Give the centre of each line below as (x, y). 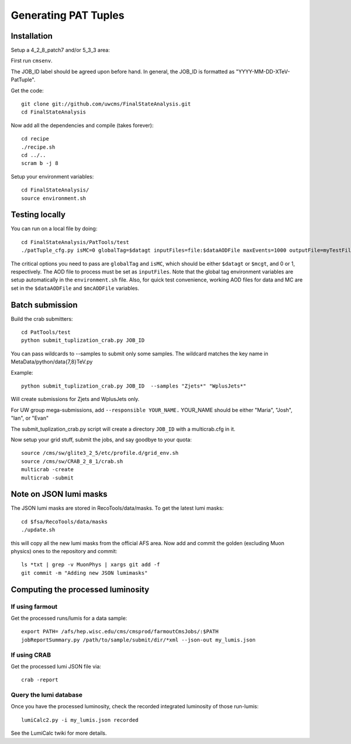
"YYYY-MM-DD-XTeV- (263, 71)
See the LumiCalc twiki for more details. (59, 733)
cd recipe (35, 139)
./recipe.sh (38, 147)
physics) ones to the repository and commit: (64, 551)
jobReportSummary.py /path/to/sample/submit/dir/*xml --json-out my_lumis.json (138, 640)
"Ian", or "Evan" (30, 418)
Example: (22, 372)
